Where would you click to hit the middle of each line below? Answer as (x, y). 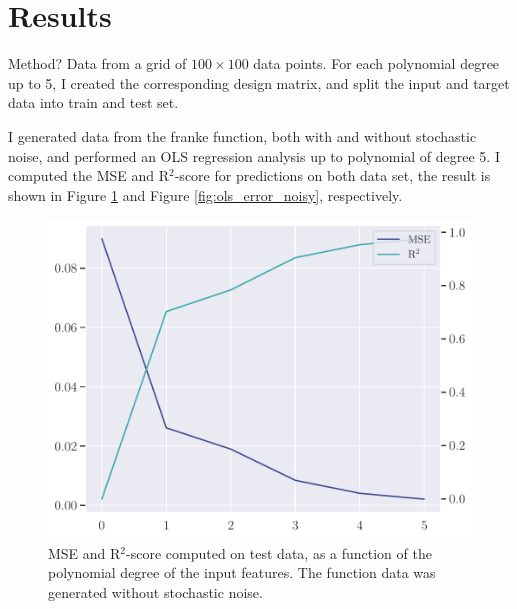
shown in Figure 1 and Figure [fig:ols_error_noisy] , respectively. (205, 194)
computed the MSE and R (89, 175)
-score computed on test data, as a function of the (279, 552)
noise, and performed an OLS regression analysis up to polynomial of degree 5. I (254, 155)
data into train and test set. (93, 102)
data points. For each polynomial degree (376, 63)
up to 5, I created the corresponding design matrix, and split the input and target (259, 82)
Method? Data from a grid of (97, 63)
